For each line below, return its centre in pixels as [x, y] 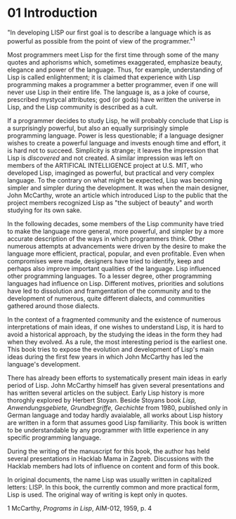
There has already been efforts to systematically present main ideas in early [117, 378]
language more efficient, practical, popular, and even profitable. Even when [116, 254]
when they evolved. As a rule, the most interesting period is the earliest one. [117, 341]
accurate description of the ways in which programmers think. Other [106, 238]
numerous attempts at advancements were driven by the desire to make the [117, 246]
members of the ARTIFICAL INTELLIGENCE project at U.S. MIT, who [105, 165]
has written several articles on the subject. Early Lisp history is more [106, 393]
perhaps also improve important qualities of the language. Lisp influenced [114, 268]
